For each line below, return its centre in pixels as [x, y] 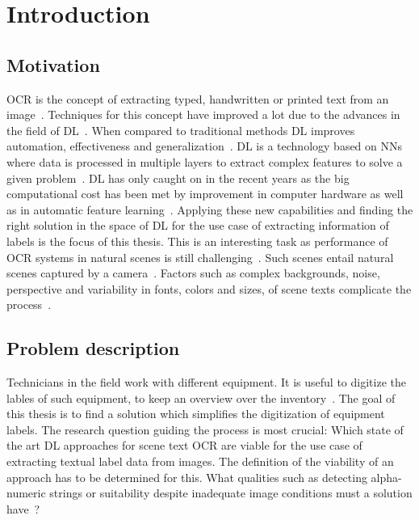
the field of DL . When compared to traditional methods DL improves [181, 130]
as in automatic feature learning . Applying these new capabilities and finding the [210, 209]
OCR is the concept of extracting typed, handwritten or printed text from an [198, 98]
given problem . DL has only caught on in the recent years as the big [178, 178]
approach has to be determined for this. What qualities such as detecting [187, 477]
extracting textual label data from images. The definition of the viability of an [200, 461]
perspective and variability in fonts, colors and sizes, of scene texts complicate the [209, 288]
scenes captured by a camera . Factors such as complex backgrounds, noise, [193, 273]
